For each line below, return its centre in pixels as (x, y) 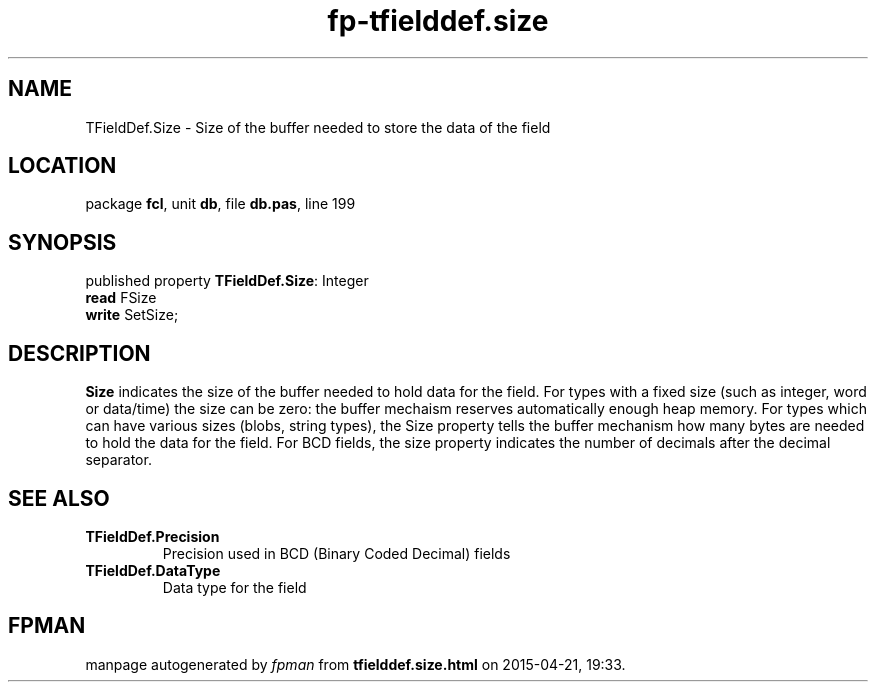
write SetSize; (132, 315)
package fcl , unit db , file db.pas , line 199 (220, 204)
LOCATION (62, 166)
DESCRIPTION (79, 353)
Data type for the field (234, 587)
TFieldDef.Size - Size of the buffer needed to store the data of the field (318, 127)
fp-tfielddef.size (438, 21)
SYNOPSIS (62, 242)
